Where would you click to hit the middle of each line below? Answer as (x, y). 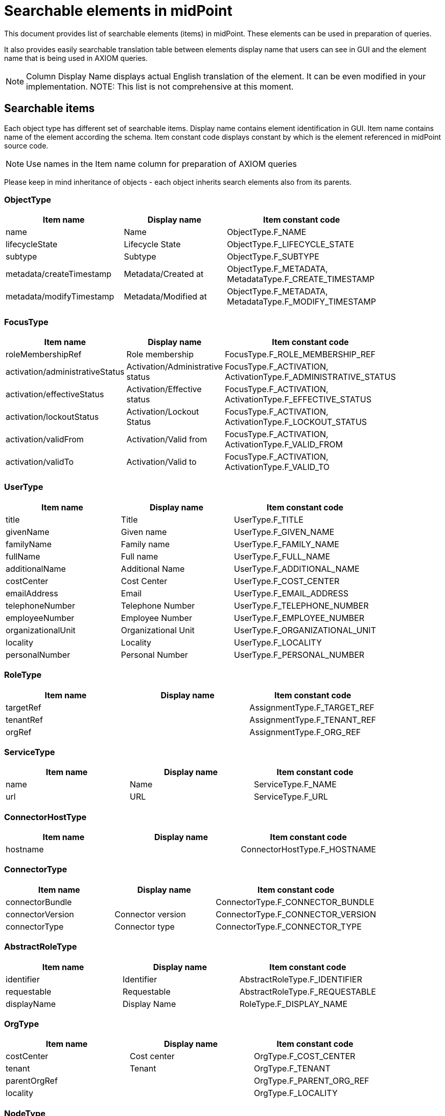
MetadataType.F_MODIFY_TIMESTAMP (301, 302)
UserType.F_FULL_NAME (282, 556)
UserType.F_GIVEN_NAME (284, 532)
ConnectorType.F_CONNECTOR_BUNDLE (295, 902)
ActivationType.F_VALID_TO (277, 467)
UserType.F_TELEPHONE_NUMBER (301, 605)
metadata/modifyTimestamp (60, 297)
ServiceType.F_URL (291, 797)
